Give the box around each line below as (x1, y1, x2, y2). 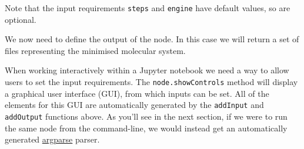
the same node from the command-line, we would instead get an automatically (5, 121, 288, 134)
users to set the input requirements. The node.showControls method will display (5, 76, 298, 88)
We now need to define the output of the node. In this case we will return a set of (5, 33, 299, 45)
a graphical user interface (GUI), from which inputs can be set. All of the (5, 87, 269, 99)
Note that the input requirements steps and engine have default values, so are (5, 2, 290, 13)
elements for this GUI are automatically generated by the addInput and (5, 99, 264, 111)
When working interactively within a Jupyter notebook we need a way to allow (5, 64, 289, 76)
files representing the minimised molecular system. (5, 44, 186, 56)
